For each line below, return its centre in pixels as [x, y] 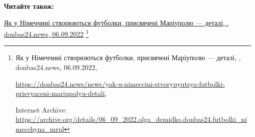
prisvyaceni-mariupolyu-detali [60, 93]
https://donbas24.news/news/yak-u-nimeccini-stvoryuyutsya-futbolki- [120, 83]
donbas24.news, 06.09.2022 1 [46, 33]
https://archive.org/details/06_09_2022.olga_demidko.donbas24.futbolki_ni [131, 119]
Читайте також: [29, 6]
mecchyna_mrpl [40, 129]
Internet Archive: [41, 109]
